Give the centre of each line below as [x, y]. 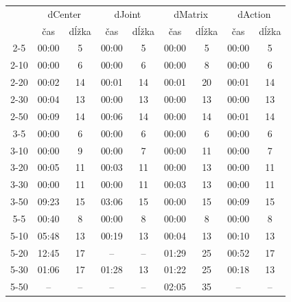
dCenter [65, 13]
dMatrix [191, 13]
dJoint [128, 13]
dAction [254, 13]
